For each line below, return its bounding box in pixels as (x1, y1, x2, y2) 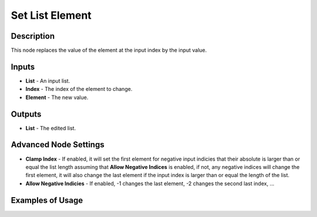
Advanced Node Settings (11, 140, 105, 150)
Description (11, 31, 55, 41)
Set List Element (11, 9, 92, 22)
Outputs (11, 109, 42, 119)
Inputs (11, 62, 35, 72)
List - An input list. (25, 77, 70, 84)
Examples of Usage (11, 195, 83, 205)
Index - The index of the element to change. (25, 86, 133, 93)
